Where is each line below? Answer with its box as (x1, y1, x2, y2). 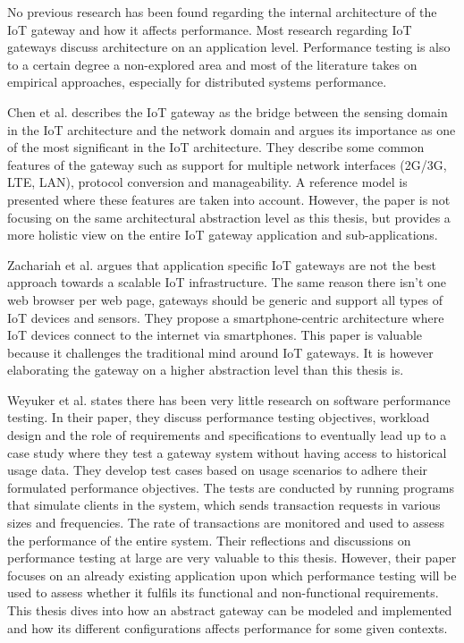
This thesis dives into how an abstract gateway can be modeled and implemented (7, 601, 452, 619)
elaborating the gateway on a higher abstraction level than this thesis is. (7, 360, 404, 379)
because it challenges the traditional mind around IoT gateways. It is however (7, 343, 434, 361)
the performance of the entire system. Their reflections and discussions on (7, 530, 411, 549)
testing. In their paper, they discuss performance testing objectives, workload (7, 408, 430, 427)
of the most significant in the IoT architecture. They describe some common (7, 138, 425, 157)
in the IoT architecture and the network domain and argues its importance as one (7, 120, 456, 139)
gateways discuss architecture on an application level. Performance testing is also (7, 38, 451, 56)
